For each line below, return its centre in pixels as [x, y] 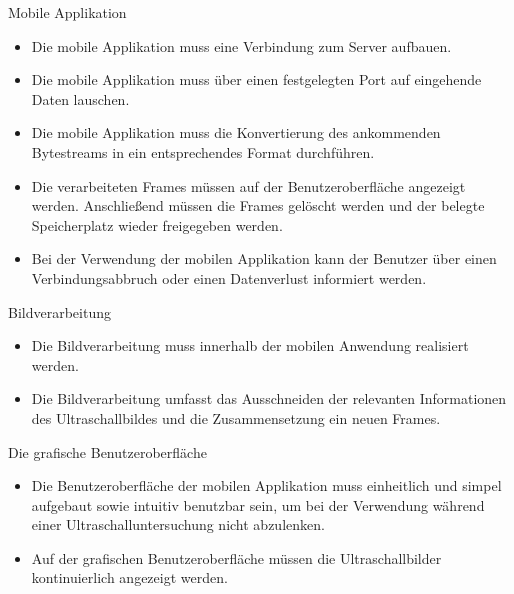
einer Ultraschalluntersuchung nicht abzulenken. [178, 524]
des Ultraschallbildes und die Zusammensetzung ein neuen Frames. [236, 417]
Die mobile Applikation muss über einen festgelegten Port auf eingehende [256, 79]
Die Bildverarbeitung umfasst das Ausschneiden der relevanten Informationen [269, 398]
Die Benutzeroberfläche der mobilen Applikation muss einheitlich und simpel [266, 485]
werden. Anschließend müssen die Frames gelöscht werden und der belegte [258, 205]
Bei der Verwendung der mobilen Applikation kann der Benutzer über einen [264, 258]
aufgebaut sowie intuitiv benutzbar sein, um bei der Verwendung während [258, 504]
